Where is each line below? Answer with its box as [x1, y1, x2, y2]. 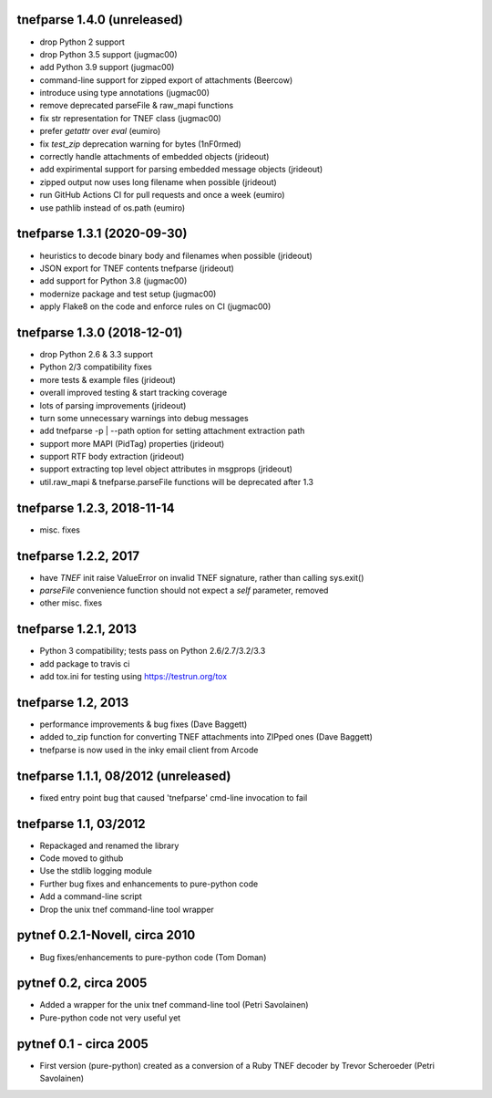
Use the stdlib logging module [39, 865, 152, 876]
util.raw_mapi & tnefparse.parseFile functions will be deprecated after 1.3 [39, 476, 314, 487]
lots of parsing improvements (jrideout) [39, 399, 187, 410]
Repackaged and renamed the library [39, 840, 179, 851]
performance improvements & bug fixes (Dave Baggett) [39, 719, 248, 730]
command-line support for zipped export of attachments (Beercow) [39, 74, 293, 86]
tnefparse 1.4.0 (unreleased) [16, 12, 184, 27]
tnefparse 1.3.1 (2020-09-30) [16, 226, 188, 242]
